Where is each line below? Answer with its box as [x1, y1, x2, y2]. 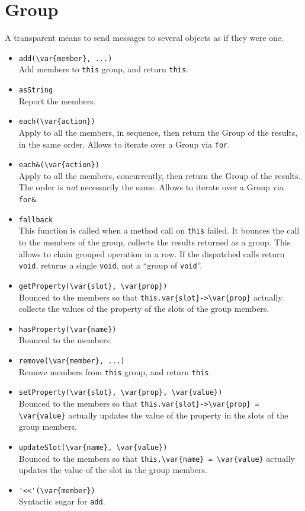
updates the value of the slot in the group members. [18, 464, 207, 476]
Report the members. [18, 94, 96, 107]
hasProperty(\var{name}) [18, 325, 117, 334]
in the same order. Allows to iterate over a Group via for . [18, 138, 230, 150]
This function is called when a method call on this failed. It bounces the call [18, 224, 300, 237]
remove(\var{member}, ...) [18, 357, 125, 365]
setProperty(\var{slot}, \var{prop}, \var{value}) [18, 388, 223, 397]
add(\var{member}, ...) [18, 54, 113, 63]
